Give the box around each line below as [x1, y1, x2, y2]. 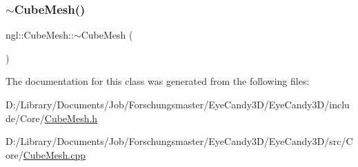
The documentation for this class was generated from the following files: [6, 74, 310, 88]
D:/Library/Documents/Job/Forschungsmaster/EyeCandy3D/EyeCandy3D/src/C [6, 134, 353, 148]
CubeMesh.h [44, 110, 98, 125]
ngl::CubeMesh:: [6, 28, 74, 42]
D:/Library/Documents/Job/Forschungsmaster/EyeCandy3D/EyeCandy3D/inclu [6, 97, 350, 111]
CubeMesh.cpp [23, 147, 86, 161]
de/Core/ [6, 110, 45, 125]
